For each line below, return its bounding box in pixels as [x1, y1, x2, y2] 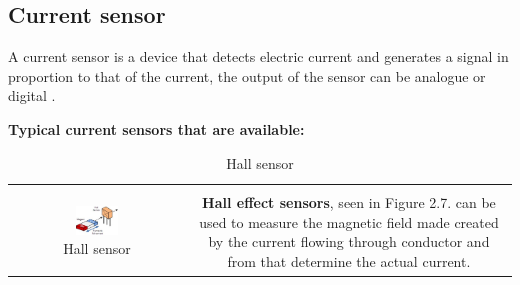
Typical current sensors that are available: [8, 118, 305, 139]
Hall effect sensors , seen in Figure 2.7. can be [202, 192, 496, 213]
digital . [8, 85, 56, 106]
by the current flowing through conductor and [208, 231, 490, 252]
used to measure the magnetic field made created [199, 211, 499, 232]
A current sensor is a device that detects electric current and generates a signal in [8, 46, 509, 67]
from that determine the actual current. [227, 250, 471, 271]
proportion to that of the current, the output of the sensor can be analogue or [8, 65, 486, 86]
